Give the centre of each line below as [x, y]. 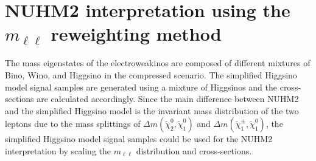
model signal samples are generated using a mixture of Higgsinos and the [141, 87]
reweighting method [136, 34]
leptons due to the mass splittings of [73, 124]
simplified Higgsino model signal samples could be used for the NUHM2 [139, 139]
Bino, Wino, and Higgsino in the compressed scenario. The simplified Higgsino [151, 74]
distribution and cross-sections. [194, 150]
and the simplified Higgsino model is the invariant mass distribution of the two [152, 110]
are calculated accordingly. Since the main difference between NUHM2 [168, 99]
